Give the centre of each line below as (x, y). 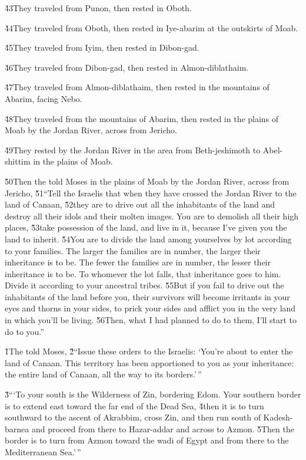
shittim (18, 161)
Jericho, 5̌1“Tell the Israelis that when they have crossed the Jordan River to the (151, 193)
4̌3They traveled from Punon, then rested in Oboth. (98, 8)
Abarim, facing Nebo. (44, 98)
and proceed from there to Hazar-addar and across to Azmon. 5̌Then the (163, 428)
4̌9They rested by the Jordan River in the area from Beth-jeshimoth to (133, 149)
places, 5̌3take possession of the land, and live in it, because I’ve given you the (146, 227)
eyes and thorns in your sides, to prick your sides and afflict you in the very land (150, 308)
